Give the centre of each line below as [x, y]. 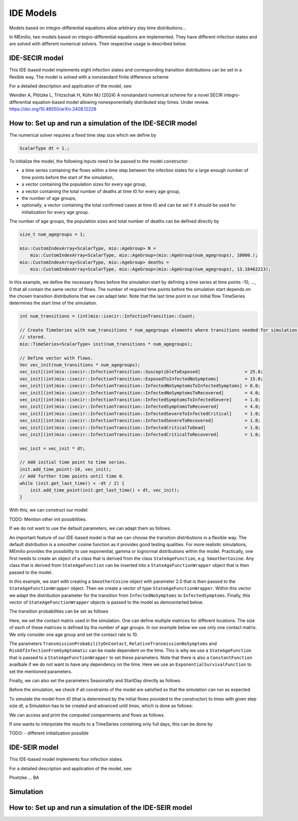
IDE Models [33, 13]
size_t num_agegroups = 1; [52, 234]
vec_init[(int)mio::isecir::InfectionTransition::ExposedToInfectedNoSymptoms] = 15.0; [141, 379]
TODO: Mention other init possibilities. [48, 519]
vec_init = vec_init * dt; [52, 448]
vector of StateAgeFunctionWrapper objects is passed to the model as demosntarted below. [106, 602]
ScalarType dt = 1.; [44, 148]
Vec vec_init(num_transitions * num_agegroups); [80, 365]
